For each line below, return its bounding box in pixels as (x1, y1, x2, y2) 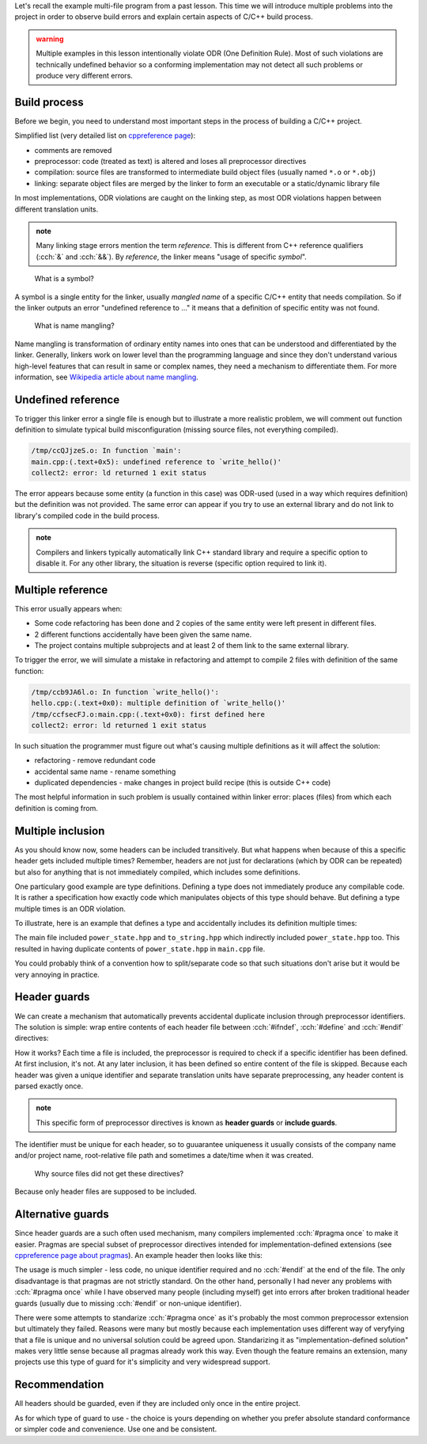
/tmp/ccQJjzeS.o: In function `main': (31, 446, 182, 455)
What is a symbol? (34, 274, 95, 284)
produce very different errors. (36, 70, 134, 80)
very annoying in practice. (14, 970, 100, 979)
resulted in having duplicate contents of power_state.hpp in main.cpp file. (14, 943, 266, 954)
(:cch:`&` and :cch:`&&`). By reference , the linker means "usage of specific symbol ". (36, 252, 308, 261)
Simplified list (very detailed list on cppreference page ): (14, 131, 196, 140)
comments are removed (34, 145, 112, 154)
